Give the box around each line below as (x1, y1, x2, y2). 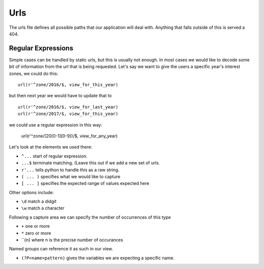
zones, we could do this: (9, 70, 59, 76)
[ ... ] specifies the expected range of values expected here (21, 180, 150, 186)
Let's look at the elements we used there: (9, 144, 92, 150)
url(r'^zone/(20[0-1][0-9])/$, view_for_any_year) (21, 133, 118, 139)
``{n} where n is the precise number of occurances (21, 237, 123, 243)
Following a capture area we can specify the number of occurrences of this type (9, 214, 171, 220)
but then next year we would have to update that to (9, 93, 112, 99)
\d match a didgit (21, 199, 57, 204)
